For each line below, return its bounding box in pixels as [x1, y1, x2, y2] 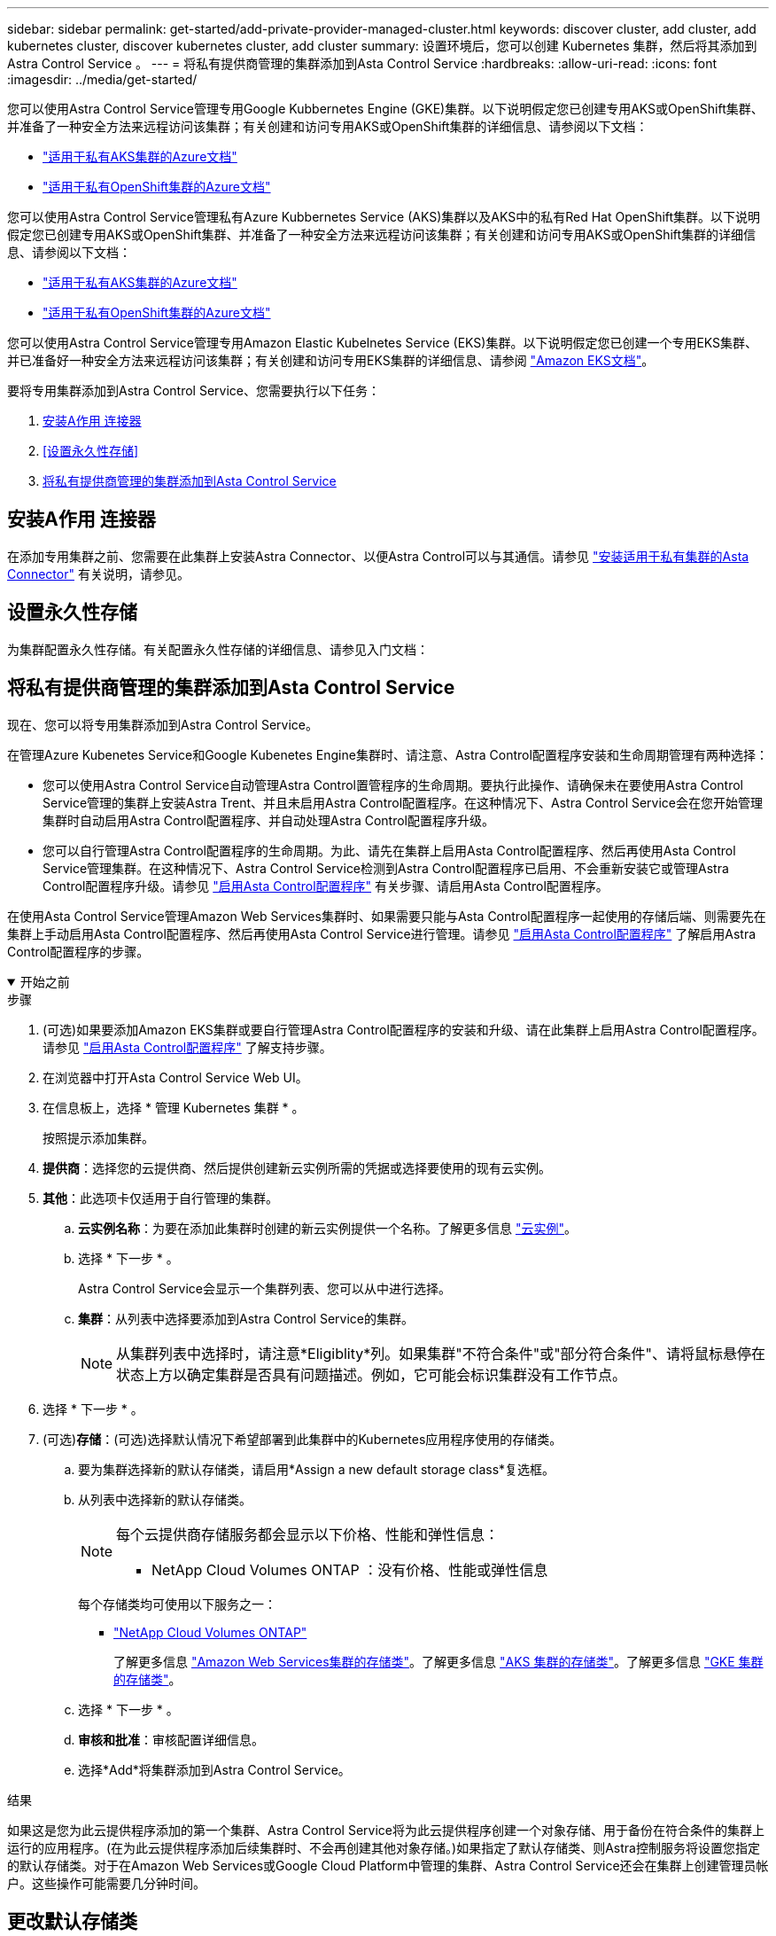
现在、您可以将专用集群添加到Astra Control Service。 [7, 716, 318, 732]
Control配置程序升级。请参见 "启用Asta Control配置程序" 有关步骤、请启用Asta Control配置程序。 [43, 878, 609, 894]
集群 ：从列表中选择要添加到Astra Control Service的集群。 [78, 1310, 414, 1326]
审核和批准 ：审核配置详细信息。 [78, 1731, 264, 1747]
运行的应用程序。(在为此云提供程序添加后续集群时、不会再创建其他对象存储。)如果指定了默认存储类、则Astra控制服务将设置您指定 [7, 1839, 760, 1855]
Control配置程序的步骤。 [7, 943, 150, 959]
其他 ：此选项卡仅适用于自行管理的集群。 [43, 1190, 278, 1206]
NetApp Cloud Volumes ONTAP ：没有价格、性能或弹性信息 [151, 1560, 548, 1579]
